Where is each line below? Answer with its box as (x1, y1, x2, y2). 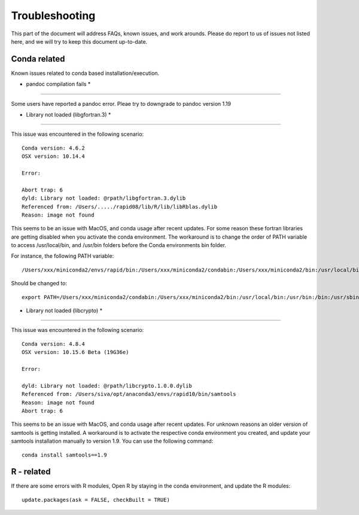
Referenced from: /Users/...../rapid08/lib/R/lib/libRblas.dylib (22, 203, 218, 210)
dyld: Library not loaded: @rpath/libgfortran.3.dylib (22, 195, 186, 202)
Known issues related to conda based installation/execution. (11, 69, 160, 77)
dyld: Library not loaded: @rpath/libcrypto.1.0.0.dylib (22, 382, 193, 389)
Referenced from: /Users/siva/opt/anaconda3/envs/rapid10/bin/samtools (22, 391, 236, 398)
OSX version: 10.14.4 (22, 153, 85, 160)
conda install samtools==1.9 (22, 452, 107, 458)
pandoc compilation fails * (26, 81, 91, 88)
